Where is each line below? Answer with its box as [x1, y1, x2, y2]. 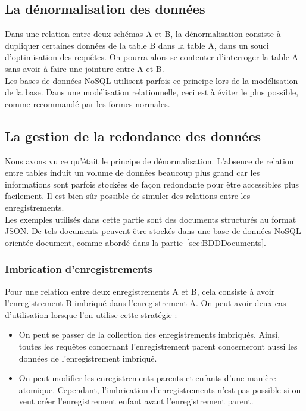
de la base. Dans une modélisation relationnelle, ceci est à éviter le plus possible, [5, 86, 299, 98]
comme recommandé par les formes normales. [5, 97, 170, 110]
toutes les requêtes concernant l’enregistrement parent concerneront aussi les [18, 340, 298, 352]
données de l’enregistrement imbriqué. [18, 351, 157, 364]
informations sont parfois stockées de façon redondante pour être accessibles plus [5, 178, 299, 190]
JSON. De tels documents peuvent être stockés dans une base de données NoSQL [5, 225, 301, 237]
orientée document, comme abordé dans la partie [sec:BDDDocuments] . [5, 236, 266, 248]
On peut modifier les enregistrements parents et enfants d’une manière [18, 372, 276, 384]
